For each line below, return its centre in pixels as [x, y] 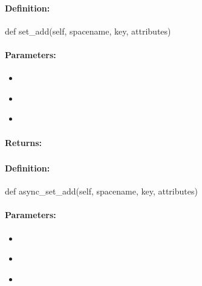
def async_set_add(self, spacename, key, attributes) [101, 191]
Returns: [24, 142]
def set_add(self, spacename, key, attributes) [88, 31]
